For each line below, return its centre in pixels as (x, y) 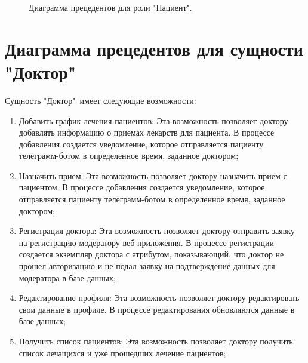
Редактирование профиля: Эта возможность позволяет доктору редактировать (159, 298)
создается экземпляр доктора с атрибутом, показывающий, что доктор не (151, 254)
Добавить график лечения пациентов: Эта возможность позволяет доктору (153, 120)
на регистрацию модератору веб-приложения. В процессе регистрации (146, 242)
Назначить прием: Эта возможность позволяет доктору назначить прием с (153, 175)
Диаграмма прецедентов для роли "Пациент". (110, 7)
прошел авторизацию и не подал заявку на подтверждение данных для (147, 266)
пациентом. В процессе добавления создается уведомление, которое (142, 187)
